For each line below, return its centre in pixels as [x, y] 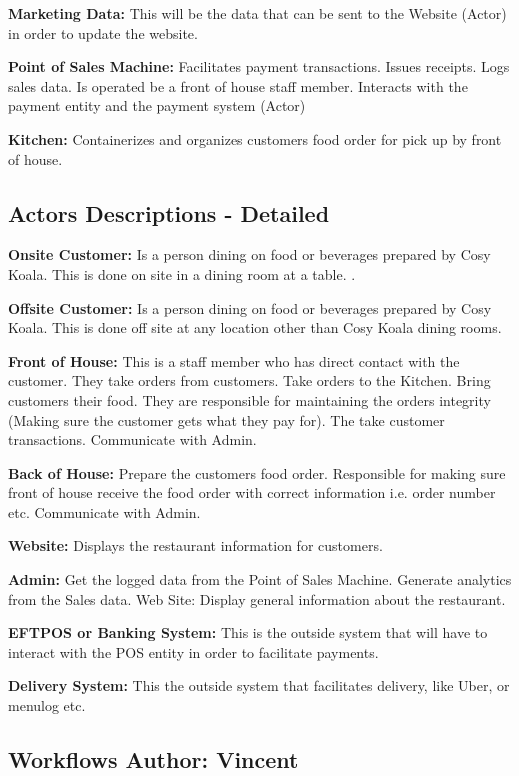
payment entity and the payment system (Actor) [157, 105]
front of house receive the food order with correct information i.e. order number [252, 492]
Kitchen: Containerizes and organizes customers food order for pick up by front [255, 138]
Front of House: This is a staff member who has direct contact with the [234, 360]
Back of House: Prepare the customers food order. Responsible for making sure [257, 472]
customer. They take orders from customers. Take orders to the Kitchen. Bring [249, 380]
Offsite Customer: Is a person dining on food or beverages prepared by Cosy [250, 307]
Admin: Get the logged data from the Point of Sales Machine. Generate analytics [260, 579]
